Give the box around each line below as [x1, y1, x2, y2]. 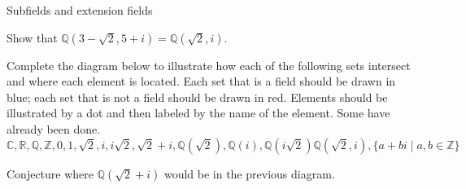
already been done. [7, 120, 101, 137]
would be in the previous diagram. [163, 165, 335, 182]
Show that [7, 29, 58, 46]
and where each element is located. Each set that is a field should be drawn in [7, 73, 396, 90]
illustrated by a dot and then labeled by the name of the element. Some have [7, 104, 390, 121]
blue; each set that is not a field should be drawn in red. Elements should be [7, 88, 388, 105]
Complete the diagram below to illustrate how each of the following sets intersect [7, 56, 411, 73]
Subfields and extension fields [7, 2, 153, 18]
